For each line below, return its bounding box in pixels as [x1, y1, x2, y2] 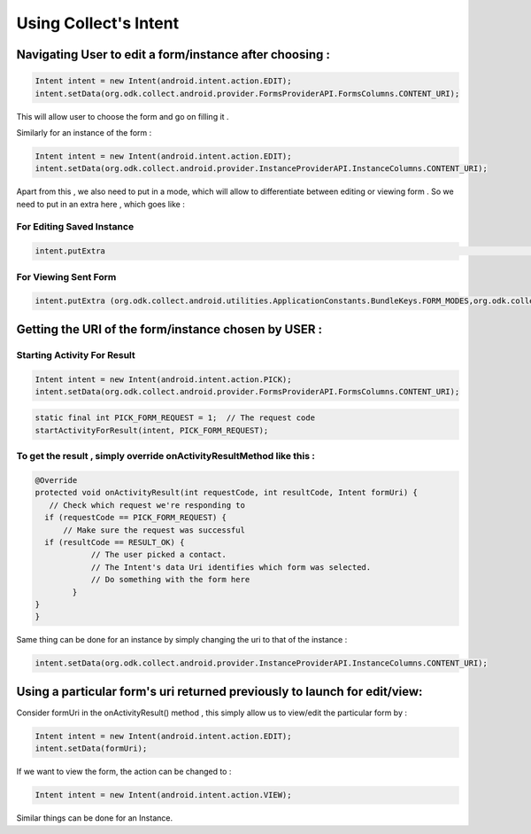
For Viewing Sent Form [16, 270, 117, 283]
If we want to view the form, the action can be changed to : [16, 767, 232, 777]
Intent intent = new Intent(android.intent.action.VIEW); [35, 790, 292, 800]
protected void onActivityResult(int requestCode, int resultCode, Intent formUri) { [35, 487, 418, 498]
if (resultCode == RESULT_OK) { [44, 537, 185, 547]
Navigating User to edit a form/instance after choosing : [16, 47, 331, 62]
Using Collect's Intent [16, 13, 180, 33]
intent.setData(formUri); [35, 744, 148, 753]
